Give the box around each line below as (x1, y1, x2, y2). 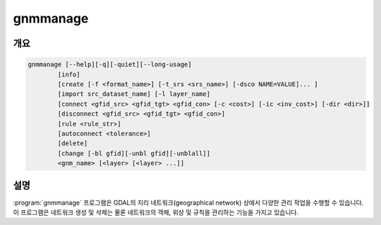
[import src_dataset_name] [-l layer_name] (57, 90, 211, 98)
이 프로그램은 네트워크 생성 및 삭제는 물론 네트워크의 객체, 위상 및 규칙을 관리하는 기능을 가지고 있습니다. (13, 208, 299, 217)
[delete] (57, 140, 88, 147)
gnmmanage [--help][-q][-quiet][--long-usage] (28, 61, 192, 68)
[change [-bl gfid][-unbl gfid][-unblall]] (57, 149, 211, 157)
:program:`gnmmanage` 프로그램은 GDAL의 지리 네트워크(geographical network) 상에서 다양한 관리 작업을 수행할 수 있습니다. (13, 198, 364, 207)
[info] (57, 71, 80, 78)
